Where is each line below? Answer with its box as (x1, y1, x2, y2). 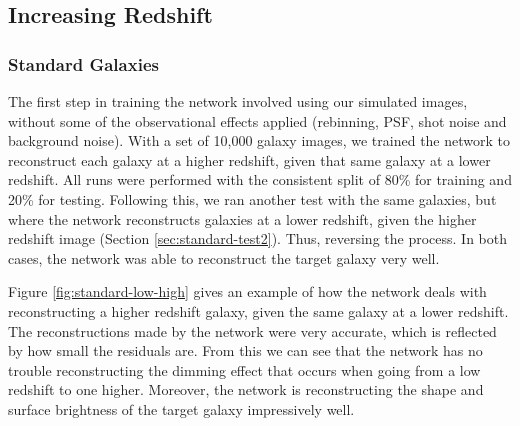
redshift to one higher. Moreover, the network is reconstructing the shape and (8, 379, 484, 400)
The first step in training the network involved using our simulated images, (8, 91, 468, 111)
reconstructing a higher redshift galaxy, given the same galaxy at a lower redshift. (8, 300, 509, 321)
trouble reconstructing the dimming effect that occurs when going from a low (8, 359, 481, 380)
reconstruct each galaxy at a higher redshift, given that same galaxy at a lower (8, 149, 491, 170)
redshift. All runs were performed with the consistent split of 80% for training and (8, 169, 512, 190)
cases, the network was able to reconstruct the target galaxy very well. (8, 247, 440, 268)
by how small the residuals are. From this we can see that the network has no (8, 340, 483, 361)
